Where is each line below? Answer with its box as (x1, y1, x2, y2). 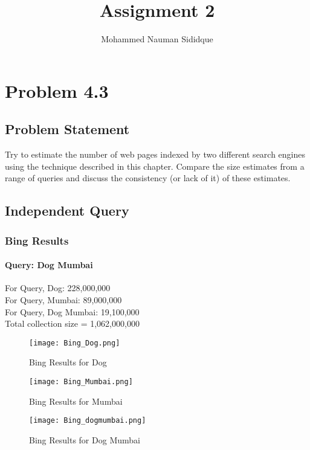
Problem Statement (5, 120, 130, 138)
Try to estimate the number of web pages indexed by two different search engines (5, 148, 306, 161)
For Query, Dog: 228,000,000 (5, 281, 111, 294)
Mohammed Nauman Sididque (101, 33, 213, 45)
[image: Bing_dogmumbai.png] (29, 416, 146, 425)
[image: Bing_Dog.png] (29, 338, 120, 347)
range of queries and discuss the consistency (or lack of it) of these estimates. (5, 172, 291, 184)
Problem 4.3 (5, 78, 109, 103)
